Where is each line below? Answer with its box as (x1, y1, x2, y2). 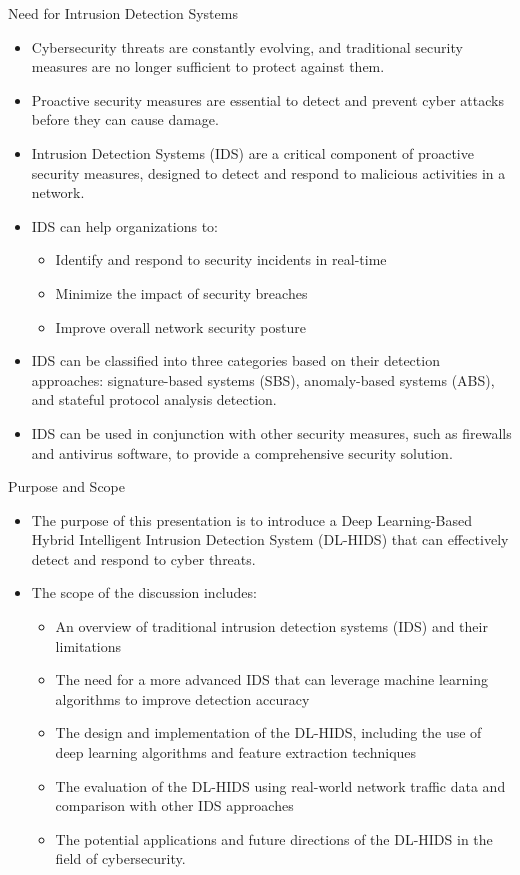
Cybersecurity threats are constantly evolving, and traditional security (31, 36, 463, 57)
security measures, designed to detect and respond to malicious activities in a (31, 162, 506, 183)
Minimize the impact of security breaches (55, 282, 308, 303)
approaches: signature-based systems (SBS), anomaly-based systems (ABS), (31, 369, 495, 390)
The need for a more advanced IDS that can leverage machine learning (55, 669, 488, 690)
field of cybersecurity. (55, 848, 186, 869)
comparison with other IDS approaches (55, 795, 294, 816)
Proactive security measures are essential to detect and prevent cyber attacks (31, 89, 504, 110)
